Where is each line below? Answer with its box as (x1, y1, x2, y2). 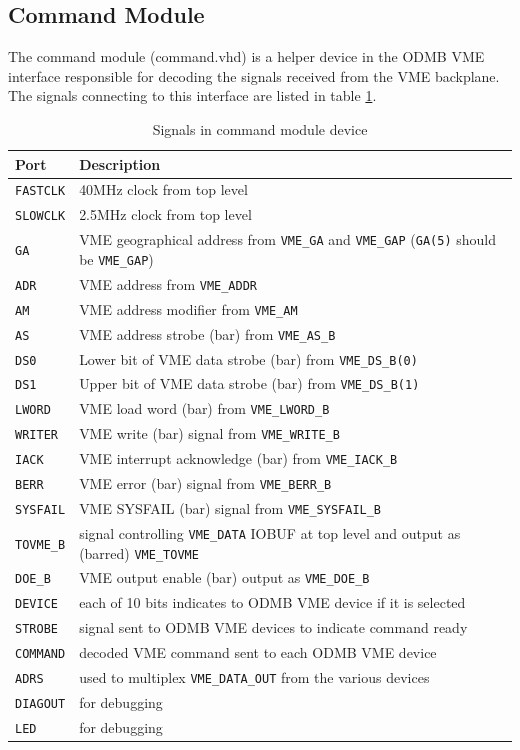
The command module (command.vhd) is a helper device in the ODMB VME (8, 46, 485, 67)
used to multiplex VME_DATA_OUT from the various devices (79, 667, 430, 688)
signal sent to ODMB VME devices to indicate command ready (79, 617, 468, 638)
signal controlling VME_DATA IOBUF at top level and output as (79, 522, 461, 543)
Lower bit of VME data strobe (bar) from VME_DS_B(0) (79, 348, 418, 369)
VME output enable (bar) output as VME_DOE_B (79, 567, 370, 588)
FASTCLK (15, 184, 66, 199)
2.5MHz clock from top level (79, 204, 252, 225)
